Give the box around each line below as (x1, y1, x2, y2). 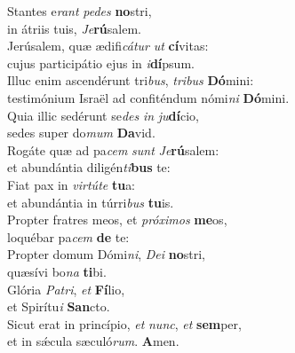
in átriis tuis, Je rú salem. (7, 19, 142, 37)
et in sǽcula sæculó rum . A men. (7, 332, 179, 350)
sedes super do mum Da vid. (7, 123, 155, 142)
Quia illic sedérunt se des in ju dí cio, (7, 106, 200, 124)
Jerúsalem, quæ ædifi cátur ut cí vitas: (7, 36, 209, 55)
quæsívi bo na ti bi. (7, 262, 107, 280)
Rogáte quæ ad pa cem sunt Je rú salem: (7, 140, 219, 159)
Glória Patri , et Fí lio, (7, 279, 125, 298)
